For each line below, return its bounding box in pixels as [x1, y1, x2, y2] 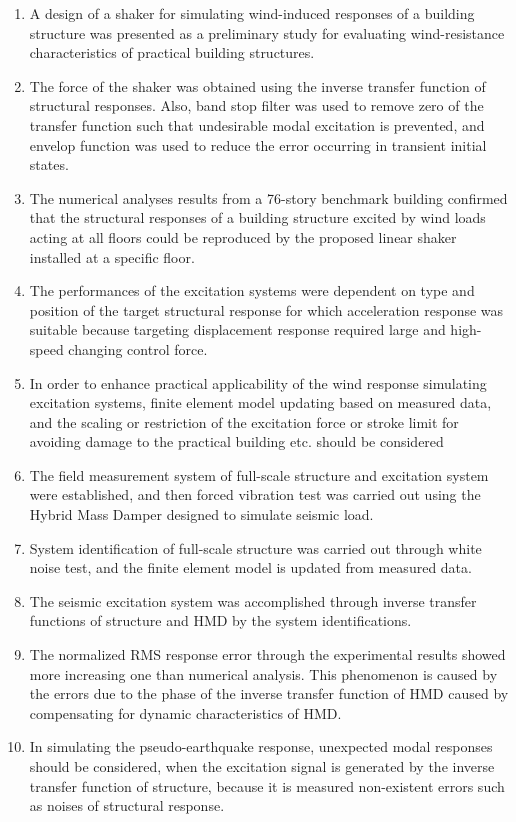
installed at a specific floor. [29, 246, 195, 267]
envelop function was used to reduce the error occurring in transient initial [29, 134, 487, 155]
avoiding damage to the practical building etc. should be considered [29, 431, 444, 452]
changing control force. [68, 338, 208, 359]
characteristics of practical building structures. [29, 42, 315, 63]
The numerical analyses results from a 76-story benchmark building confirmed [29, 187, 508, 208]
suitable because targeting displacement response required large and [29, 319, 446, 340]
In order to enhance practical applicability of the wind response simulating [29, 372, 487, 393]
